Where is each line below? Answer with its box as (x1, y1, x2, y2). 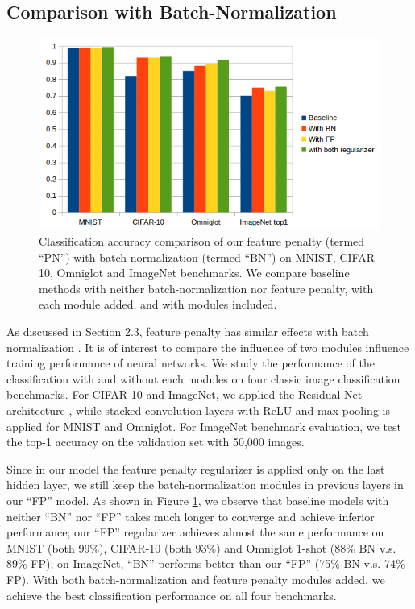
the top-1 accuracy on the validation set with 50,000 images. (6, 433, 305, 450)
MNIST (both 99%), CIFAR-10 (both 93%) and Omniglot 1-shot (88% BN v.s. (6, 539, 396, 556)
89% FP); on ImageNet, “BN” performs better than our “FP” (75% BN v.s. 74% (6, 555, 405, 572)
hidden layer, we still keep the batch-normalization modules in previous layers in (6, 476, 404, 493)
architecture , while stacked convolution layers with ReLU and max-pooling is (6, 402, 390, 418)
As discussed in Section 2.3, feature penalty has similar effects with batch (6, 323, 369, 340)
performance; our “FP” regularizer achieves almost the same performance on (6, 524, 384, 541)
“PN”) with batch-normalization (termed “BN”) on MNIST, (39, 248, 336, 265)
